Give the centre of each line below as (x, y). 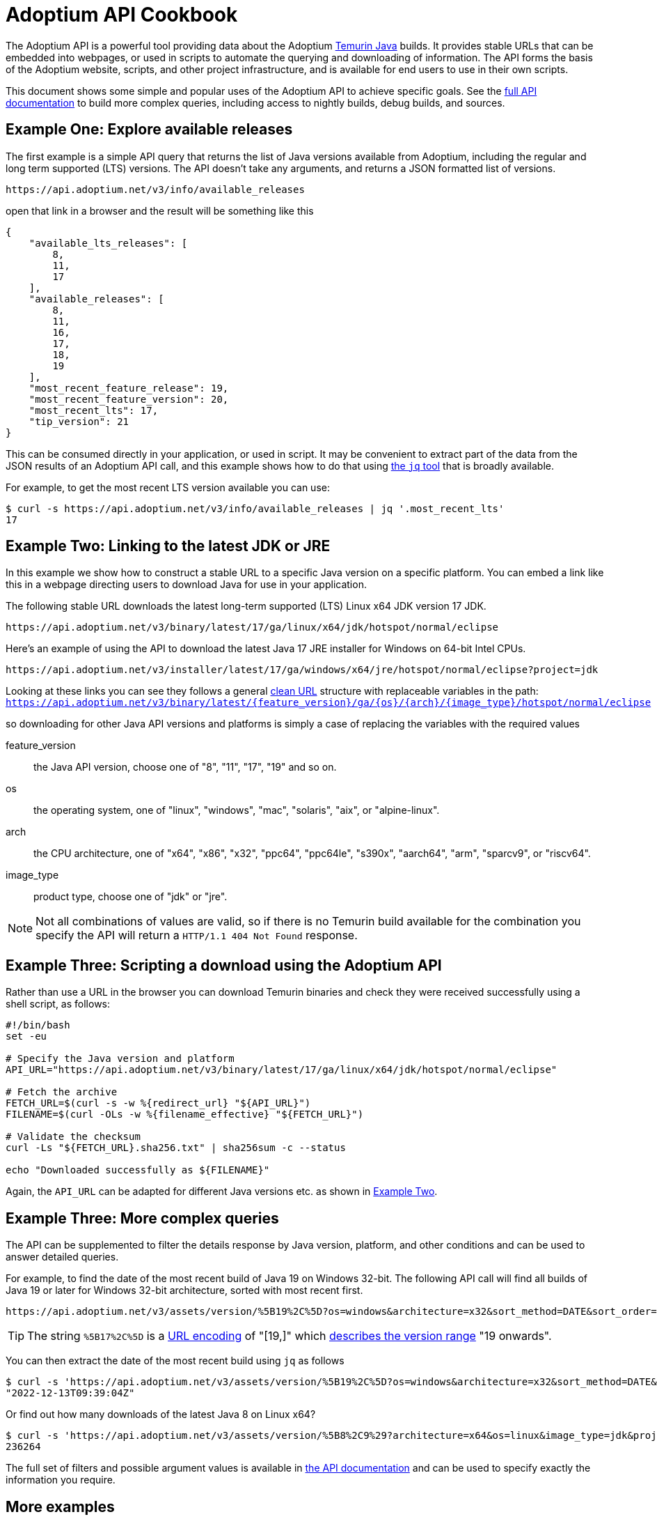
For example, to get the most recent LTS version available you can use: (168, 487)
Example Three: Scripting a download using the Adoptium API (224, 965)
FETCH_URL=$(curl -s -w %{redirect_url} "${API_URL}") (158, 1103)
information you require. (61, 1480)
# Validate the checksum (73, 1137)
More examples (60, 1506)
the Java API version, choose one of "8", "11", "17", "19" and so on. (185, 767)
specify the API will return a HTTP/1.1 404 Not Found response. (197, 935)
